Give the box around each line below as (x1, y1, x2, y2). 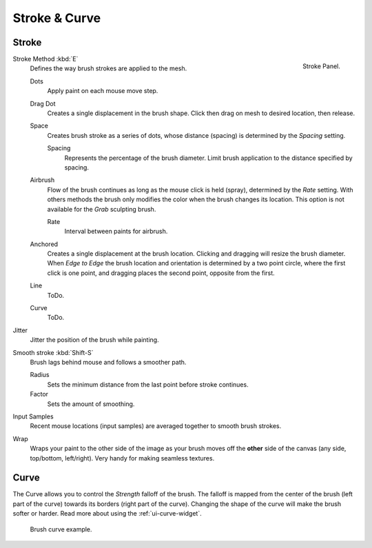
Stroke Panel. (302, 62, 340, 70)
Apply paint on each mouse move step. (47, 87, 158, 95)
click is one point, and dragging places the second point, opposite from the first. (47, 269, 275, 277)
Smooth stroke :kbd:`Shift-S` (12, 348, 94, 356)
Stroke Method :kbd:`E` (12, 55, 79, 63)
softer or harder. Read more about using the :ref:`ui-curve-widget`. (12, 509, 203, 518)
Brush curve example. (30, 525, 92, 534)
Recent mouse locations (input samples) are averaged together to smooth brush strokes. (30, 422, 282, 430)
